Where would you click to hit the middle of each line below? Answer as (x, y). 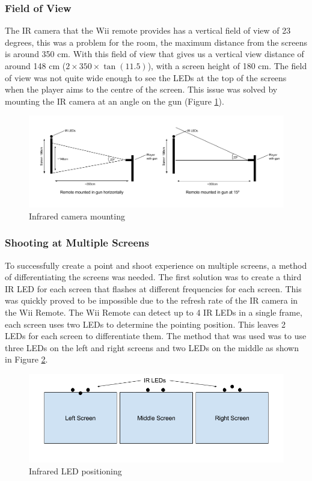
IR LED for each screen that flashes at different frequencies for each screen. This (153, 288)
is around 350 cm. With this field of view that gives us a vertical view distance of (154, 54)
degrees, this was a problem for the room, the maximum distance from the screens (156, 42)
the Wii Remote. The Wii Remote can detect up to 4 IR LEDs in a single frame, (154, 312)
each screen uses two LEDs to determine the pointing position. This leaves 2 (145, 324)
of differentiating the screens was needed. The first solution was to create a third (153, 277)
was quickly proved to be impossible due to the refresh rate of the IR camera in (151, 300)
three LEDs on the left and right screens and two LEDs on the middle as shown (152, 347)
